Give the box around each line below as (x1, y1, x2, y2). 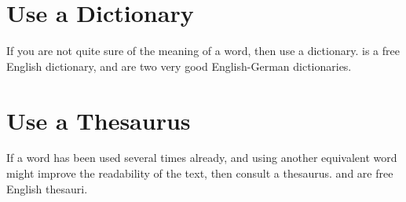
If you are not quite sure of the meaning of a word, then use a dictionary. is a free (6, 42, 400, 59)
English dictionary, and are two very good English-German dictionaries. (6, 57, 352, 74)
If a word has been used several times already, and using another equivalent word (6, 149, 397, 166)
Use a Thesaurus (6, 104, 191, 136)
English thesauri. (6, 180, 88, 196)
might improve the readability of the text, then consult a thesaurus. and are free (6, 165, 393, 182)
